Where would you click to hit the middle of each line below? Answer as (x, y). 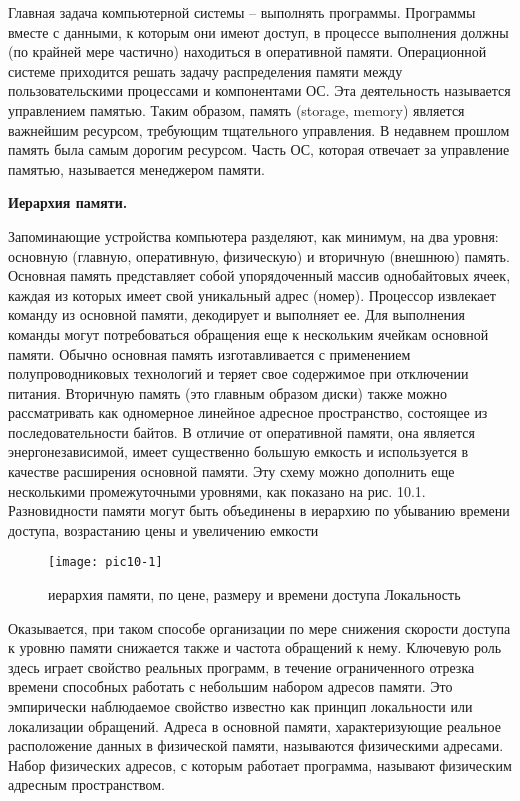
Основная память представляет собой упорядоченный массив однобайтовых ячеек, (259, 275)
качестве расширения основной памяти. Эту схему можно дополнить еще (231, 471)
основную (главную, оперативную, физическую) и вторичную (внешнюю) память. (259, 255)
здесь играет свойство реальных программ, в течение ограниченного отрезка (241, 666)
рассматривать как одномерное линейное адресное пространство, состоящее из (248, 412)
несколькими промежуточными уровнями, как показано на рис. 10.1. (217, 490)
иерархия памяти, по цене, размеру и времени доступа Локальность (254, 594)
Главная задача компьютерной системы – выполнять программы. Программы (242, 12)
